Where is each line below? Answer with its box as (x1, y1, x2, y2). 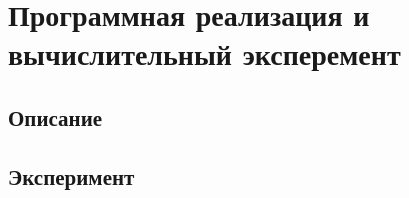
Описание (8, 101, 103, 132)
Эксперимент (8, 160, 135, 191)
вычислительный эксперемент (8, 33, 401, 74)
